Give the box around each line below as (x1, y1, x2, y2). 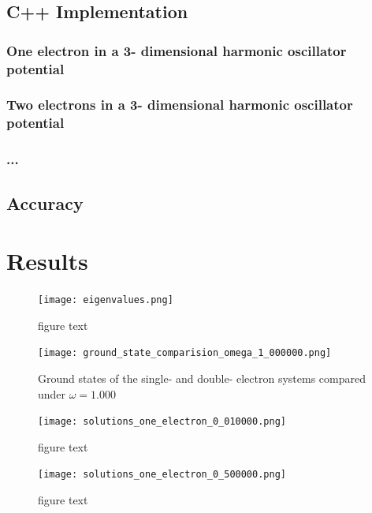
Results (6, 245, 88, 277)
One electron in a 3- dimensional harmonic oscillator (6, 40, 347, 60)
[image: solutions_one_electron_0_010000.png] (38, 416, 286, 428)
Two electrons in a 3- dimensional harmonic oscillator (6, 95, 353, 114)
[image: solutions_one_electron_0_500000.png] (38, 469, 286, 481)
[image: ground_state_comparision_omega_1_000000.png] (38, 347, 332, 359)
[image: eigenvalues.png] (38, 294, 173, 306)
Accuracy (6, 190, 84, 215)
